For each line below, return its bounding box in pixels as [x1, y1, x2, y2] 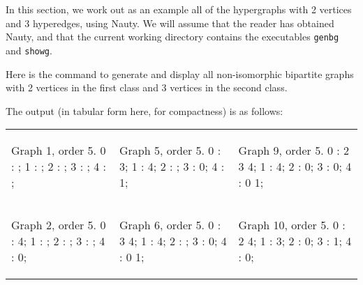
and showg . [6, 43, 52, 57]
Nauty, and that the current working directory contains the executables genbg [6, 29, 339, 44]
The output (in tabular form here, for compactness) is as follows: [6, 103, 283, 118]
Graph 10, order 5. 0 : [238, 217, 346, 233]
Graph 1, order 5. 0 [11, 142, 106, 159]
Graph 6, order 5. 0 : [119, 217, 221, 233]
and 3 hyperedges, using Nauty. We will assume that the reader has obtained [6, 15, 334, 30]
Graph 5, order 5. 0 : [119, 142, 221, 159]
